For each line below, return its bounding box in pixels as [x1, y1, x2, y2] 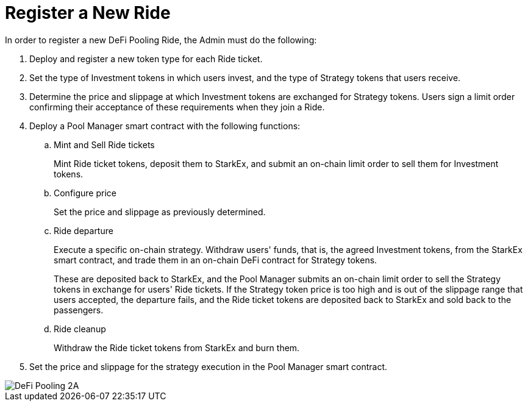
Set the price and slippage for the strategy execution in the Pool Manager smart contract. [29, 361, 387, 372]
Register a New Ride [5, 2, 171, 23]
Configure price [54, 187, 116, 198]
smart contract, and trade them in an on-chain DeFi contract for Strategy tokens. [54, 254, 377, 265]
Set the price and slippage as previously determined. [54, 206, 266, 217]
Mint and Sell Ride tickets [54, 139, 155, 150]
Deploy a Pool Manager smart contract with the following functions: [29, 120, 301, 131]
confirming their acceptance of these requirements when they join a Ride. [29, 101, 325, 112]
